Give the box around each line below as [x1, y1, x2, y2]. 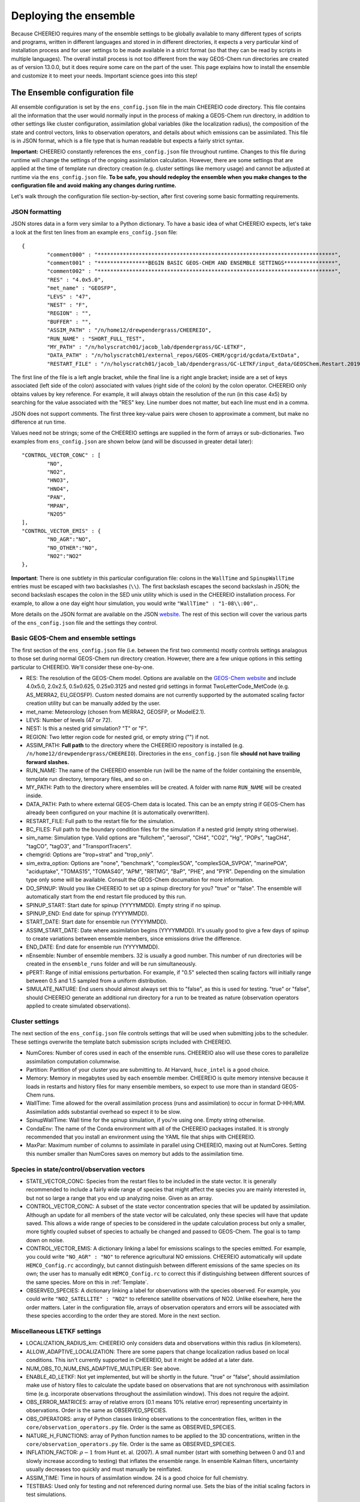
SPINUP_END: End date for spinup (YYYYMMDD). [26, 910, 149, 917]
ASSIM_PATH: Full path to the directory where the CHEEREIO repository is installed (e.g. [26, 742, 244, 749]
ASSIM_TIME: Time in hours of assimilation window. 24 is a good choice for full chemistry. [26, 1474, 248, 1481]
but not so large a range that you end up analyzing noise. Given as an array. [26, 1194, 213, 1202]
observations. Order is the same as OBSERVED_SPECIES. [26, 1406, 167, 1414]
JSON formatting [11, 208, 62, 216]
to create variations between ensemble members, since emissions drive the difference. [26, 935, 241, 943]
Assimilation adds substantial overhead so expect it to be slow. [26, 1108, 181, 1115]
